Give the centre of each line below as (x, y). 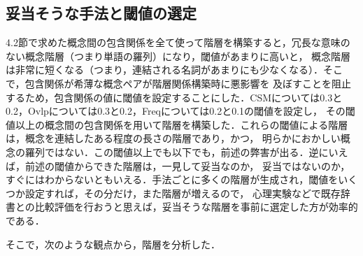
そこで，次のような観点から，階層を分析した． (113, 244)
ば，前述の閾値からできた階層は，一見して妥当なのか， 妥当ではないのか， (178, 165)
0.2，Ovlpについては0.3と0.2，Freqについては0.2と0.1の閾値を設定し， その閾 (180, 111)
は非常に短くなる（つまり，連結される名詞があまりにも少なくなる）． (165, 70)
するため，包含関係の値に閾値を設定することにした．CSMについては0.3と (174, 97)
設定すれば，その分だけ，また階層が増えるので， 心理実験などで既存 (183, 193)
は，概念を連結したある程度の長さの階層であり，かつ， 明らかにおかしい (173, 138)
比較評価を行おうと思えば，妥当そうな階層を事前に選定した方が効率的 (196, 207)
